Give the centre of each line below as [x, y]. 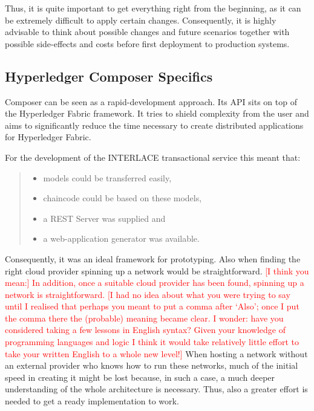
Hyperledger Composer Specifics [109, 76]
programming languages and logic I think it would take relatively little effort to [152, 342]
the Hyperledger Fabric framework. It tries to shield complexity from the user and [157, 113]
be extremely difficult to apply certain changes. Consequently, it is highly [141, 20]
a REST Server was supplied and [104, 218]
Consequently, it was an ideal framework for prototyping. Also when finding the [153, 258]
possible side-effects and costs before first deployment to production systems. [147, 43]
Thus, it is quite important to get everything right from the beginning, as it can [153, 8]
